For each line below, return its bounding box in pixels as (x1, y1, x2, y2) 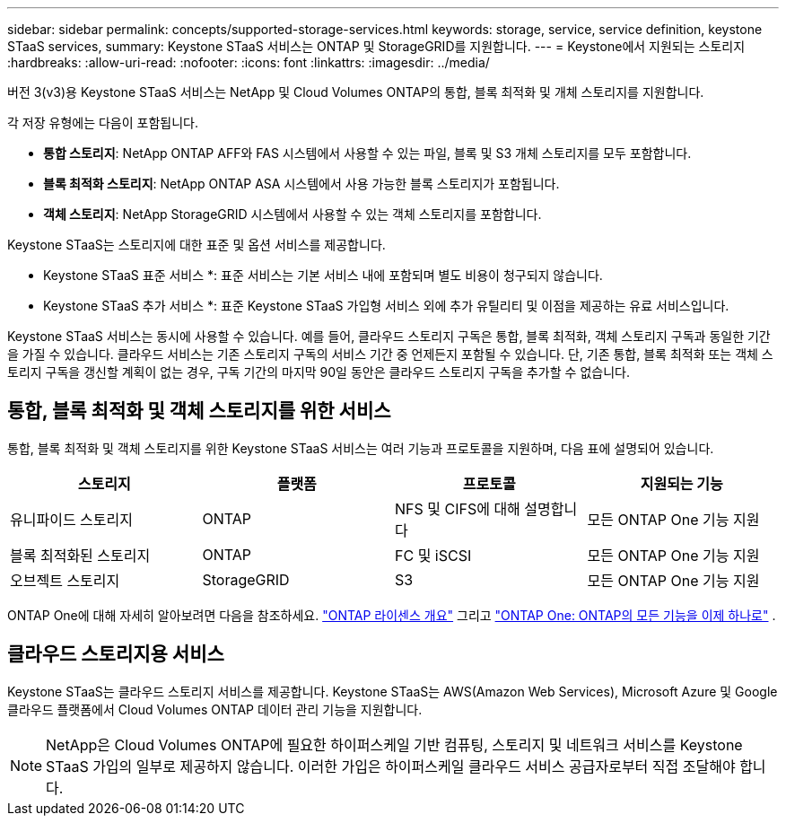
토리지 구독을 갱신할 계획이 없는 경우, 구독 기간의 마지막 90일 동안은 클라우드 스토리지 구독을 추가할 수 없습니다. (7, 364, 630, 380)
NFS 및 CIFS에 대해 (395, 499, 520, 518)
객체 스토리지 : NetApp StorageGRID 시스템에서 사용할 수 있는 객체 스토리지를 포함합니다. (43, 206, 542, 222)
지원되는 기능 (640, 474, 723, 493)
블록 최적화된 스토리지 (10, 546, 151, 565)
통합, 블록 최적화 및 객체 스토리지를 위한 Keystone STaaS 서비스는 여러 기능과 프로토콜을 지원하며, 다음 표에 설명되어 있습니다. (7, 440, 714, 456)
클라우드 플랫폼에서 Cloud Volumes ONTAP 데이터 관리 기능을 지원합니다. (7, 701, 423, 717)
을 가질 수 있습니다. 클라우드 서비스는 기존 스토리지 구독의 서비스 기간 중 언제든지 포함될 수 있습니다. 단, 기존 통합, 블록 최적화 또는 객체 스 (7, 346, 773, 362)
